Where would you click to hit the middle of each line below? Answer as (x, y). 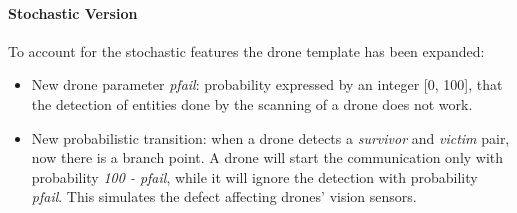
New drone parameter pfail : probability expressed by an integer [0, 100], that (267, 84)
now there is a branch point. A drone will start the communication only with (267, 157)
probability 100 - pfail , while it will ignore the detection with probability (254, 176)
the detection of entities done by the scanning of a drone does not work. (252, 103)
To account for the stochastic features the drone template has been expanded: (246, 50)
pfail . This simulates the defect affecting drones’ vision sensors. (224, 196)
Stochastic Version (73, 12)
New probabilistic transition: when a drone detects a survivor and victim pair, (270, 137)
